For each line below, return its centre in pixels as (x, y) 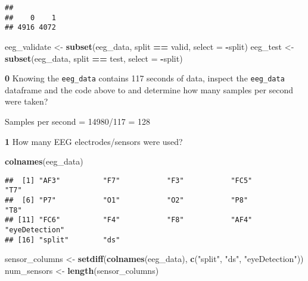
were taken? (27, 101)
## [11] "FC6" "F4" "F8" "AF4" (129, 220)
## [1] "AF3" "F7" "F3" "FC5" (129, 180)
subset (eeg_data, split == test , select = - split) (94, 58)
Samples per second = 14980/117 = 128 (78, 121)
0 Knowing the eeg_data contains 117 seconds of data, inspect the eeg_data (145, 78)
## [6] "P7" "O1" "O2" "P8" (127, 201)
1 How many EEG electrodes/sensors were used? (94, 141)
